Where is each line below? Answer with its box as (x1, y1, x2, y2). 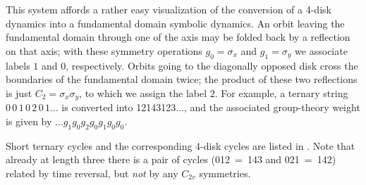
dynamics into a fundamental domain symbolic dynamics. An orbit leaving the (6, 15, 345, 30)
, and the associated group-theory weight (183, 100, 360, 115)
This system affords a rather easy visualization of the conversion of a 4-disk (6, 2, 331, 16)
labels (6, 58, 30, 72)
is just (6, 85, 32, 100)
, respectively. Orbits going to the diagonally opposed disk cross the (66, 58, 358, 72)
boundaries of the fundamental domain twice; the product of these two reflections (6, 72, 358, 87)
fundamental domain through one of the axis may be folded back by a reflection (6, 30, 350, 44)
